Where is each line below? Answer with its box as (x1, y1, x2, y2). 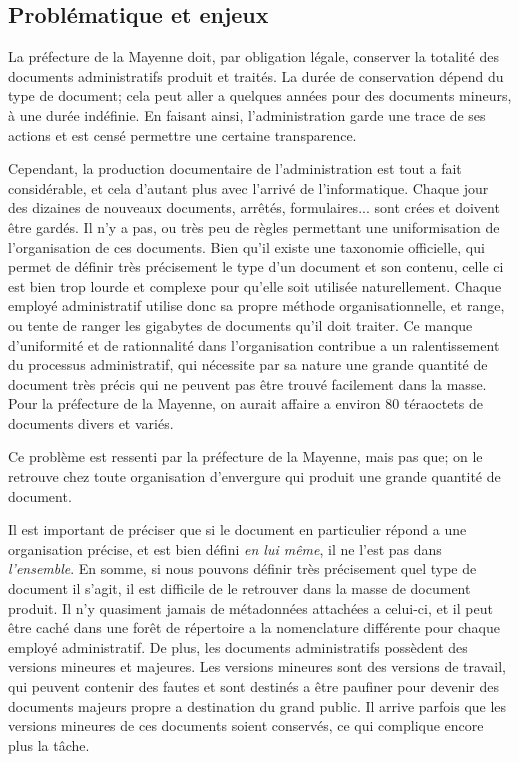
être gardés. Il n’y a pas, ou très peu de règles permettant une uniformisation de (8, 216, 500, 237)
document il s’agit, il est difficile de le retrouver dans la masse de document (8, 578, 471, 599)
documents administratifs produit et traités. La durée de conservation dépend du (8, 65, 504, 86)
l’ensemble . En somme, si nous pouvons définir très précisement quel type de (8, 558, 477, 579)
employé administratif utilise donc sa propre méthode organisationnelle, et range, (8, 295, 505, 316)
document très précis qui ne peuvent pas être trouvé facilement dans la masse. (8, 373, 487, 394)
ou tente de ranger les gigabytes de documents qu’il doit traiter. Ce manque (8, 314, 473, 335)
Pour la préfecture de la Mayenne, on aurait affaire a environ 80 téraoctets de (8, 393, 483, 414)
